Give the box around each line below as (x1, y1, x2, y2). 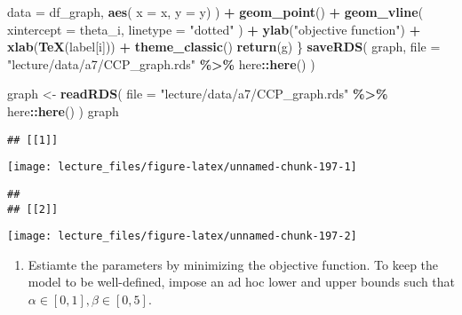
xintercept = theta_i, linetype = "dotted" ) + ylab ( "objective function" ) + (7, 20, 421, 38)
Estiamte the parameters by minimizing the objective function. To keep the (28, 255, 439, 273)
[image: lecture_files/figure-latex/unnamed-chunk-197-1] (7, 161, 357, 174)
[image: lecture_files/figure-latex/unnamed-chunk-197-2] (7, 230, 357, 243)
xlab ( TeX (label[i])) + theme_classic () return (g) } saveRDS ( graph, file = (7, 37, 441, 56)
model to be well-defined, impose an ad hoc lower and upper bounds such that (28, 272, 456, 291)
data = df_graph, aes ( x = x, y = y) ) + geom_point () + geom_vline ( (7, 3, 424, 20)
